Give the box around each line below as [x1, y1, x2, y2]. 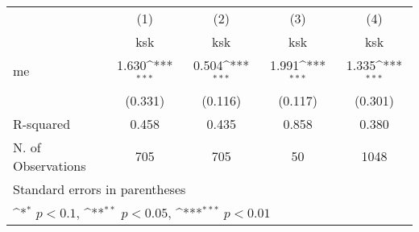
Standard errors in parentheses [13, 179, 186, 198]
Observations [13, 155, 86, 175]
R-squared [13, 114, 71, 133]
